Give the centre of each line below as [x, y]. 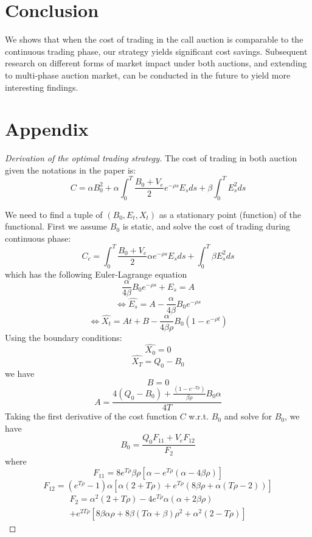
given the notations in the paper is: [71, 170]
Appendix [47, 129]
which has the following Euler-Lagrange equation [96, 274]
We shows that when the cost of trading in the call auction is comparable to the [154, 39]
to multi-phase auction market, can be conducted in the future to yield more [148, 75]
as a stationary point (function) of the [230, 214]
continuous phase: [38, 238]
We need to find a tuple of [54, 214]
